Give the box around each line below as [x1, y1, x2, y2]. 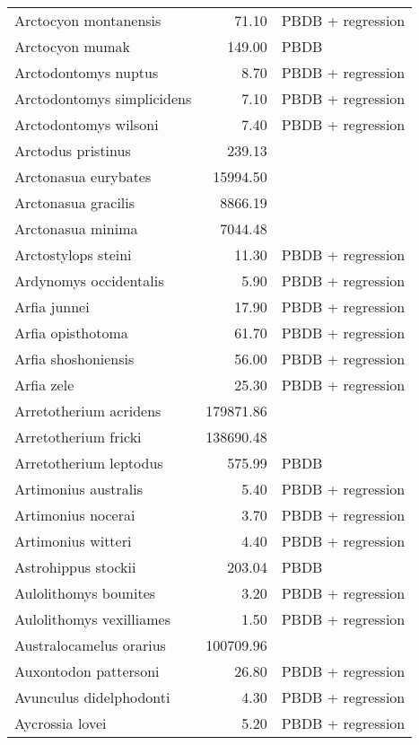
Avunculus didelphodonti [14, 687, 170, 707]
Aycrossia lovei [14, 713, 107, 733]
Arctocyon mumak [14, 36, 130, 57]
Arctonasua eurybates [14, 166, 152, 187]
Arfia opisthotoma [14, 322, 128, 343]
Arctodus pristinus [14, 140, 131, 161]
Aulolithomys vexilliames [14, 609, 170, 629]
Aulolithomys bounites [14, 583, 156, 603]
